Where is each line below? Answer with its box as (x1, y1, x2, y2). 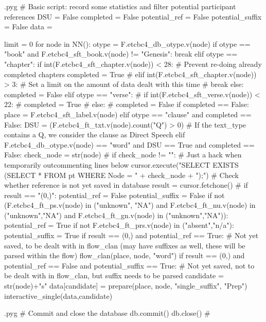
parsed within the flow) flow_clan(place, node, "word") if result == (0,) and (4, 250, 245, 261)
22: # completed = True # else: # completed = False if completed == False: (4, 99, 249, 110)
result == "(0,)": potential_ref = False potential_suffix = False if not (4, 189, 225, 200)
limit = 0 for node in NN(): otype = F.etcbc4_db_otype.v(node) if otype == (4, 38, 251, 49)
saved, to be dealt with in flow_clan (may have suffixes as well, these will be (4, 240, 245, 251)
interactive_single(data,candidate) (4, 290, 113, 301)
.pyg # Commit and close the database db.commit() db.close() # (4, 308, 210, 318)
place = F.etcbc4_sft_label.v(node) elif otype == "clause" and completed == (4, 109, 252, 119)
